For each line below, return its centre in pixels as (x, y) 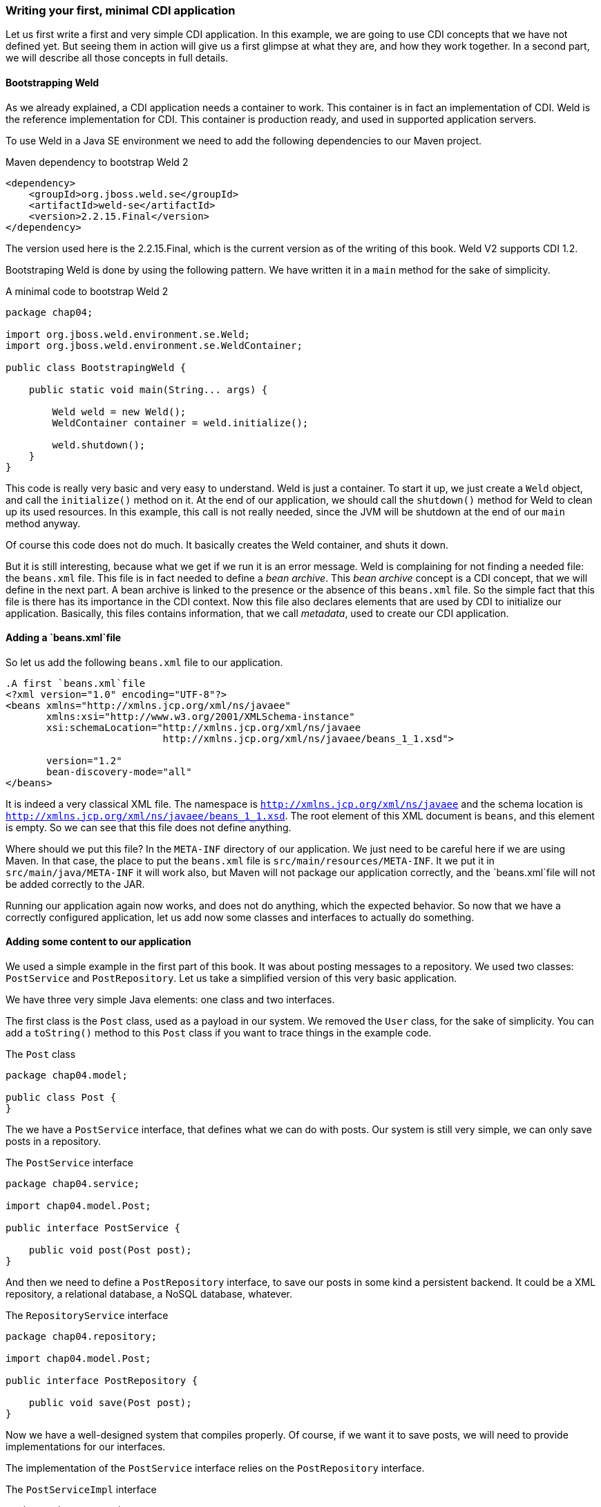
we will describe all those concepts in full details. (117, 58)
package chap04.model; (67, 1075)
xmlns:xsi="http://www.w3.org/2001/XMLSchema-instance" (201, 716)
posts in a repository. (54, 1141)
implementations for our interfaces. (86, 1447)
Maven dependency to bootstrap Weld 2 (97, 162)
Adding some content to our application (98, 942)
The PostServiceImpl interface (81, 1490)
